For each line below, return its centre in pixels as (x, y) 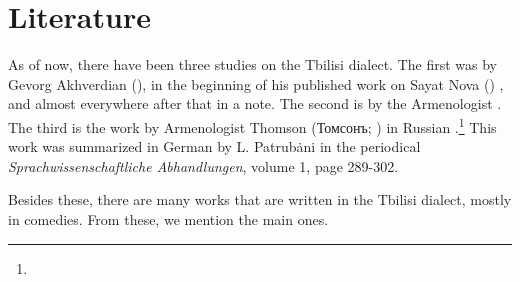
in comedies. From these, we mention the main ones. (168, 218)
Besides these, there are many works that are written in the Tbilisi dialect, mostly (260, 199)
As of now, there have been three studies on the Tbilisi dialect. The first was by (252, 64)
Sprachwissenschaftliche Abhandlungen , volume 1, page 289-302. (203, 165)
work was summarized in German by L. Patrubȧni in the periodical (214, 146)
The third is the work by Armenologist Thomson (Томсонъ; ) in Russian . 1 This (252, 125)
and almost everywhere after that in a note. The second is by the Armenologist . (255, 103)
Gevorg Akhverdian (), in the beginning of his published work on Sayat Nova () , (256, 83)
